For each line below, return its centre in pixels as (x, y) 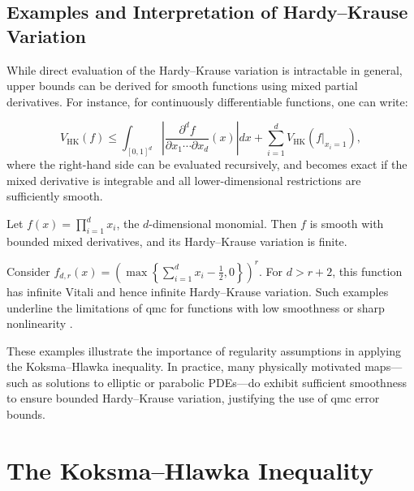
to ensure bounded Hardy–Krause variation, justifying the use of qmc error (193, 398)
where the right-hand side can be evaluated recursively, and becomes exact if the (207, 164)
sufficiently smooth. (55, 196)
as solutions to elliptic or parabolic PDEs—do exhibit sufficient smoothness (219, 382)
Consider (28, 271)
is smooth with (347, 224)
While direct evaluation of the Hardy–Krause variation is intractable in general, (205, 69)
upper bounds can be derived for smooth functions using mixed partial (182, 86)
